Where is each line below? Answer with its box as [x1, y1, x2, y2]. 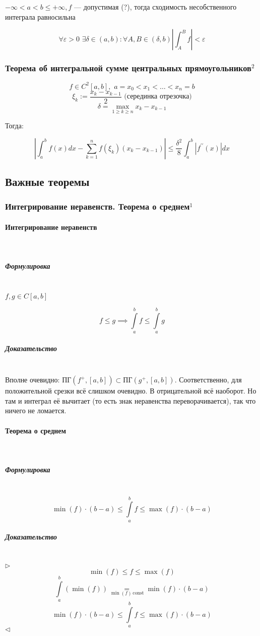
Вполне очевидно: [5, 374, 60, 385]
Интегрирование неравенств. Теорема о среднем [5, 200, 190, 213]
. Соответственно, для [174, 374, 242, 385]
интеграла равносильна [5, 11, 76, 22]
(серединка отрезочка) [124, 93, 192, 101]
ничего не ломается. [5, 405, 67, 416]
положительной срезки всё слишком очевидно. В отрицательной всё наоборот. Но [5, 385, 256, 396]
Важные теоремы [5, 174, 90, 189]
